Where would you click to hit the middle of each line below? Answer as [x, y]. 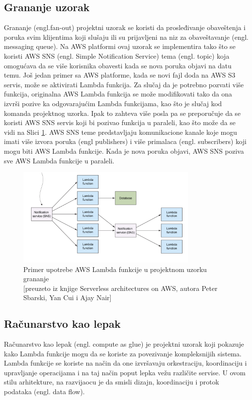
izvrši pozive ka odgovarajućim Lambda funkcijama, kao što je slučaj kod [113, 103]
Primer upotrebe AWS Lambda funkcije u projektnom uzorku [115, 269]
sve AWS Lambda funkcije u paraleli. [59, 160]
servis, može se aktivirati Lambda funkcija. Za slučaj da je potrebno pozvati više [124, 84]
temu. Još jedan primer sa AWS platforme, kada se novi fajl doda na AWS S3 [120, 75]
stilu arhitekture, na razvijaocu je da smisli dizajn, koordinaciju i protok [112, 382]
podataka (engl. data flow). [44, 392]
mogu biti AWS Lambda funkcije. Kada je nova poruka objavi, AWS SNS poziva [124, 151]
